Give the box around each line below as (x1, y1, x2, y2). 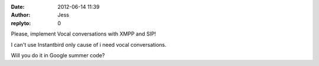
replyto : (11, 19, 31, 26)
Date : (11, 4, 25, 10)
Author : (11, 12, 31, 19)
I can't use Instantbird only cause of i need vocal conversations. (11, 41, 167, 48)
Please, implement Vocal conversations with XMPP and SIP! (11, 30, 157, 37)
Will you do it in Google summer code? (11, 51, 105, 58)
